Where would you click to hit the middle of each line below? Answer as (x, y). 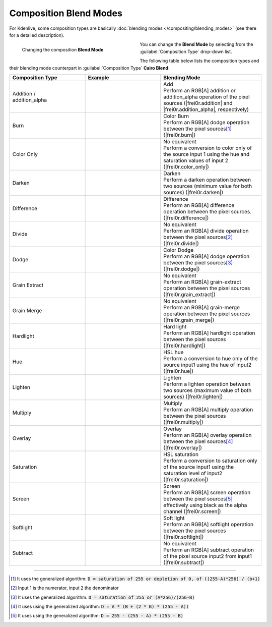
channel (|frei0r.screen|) (192, 511)
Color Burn (176, 116)
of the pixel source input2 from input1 (208, 556)
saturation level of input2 (193, 473)
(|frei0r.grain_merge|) (189, 320)
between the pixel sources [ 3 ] (198, 262)
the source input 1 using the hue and (207, 154)
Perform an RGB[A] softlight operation (209, 524)
